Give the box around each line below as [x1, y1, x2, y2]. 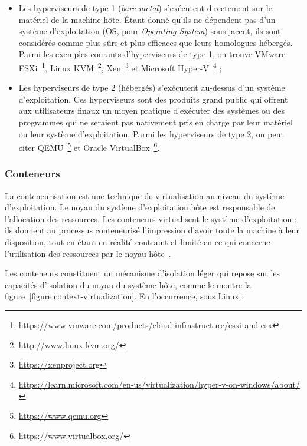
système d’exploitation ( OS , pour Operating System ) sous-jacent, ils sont [18, 25, 281, 37]
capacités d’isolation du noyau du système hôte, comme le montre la [5, 278, 252, 290]
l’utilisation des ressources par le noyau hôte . [5, 247, 171, 259]
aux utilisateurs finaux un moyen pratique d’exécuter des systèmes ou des [18, 104, 285, 117]
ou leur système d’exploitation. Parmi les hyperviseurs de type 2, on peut [18, 127, 284, 140]
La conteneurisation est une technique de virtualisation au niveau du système [5, 189, 285, 201]
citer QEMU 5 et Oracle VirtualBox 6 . [18, 140, 160, 153]
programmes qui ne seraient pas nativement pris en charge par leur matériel [18, 116, 293, 128]
